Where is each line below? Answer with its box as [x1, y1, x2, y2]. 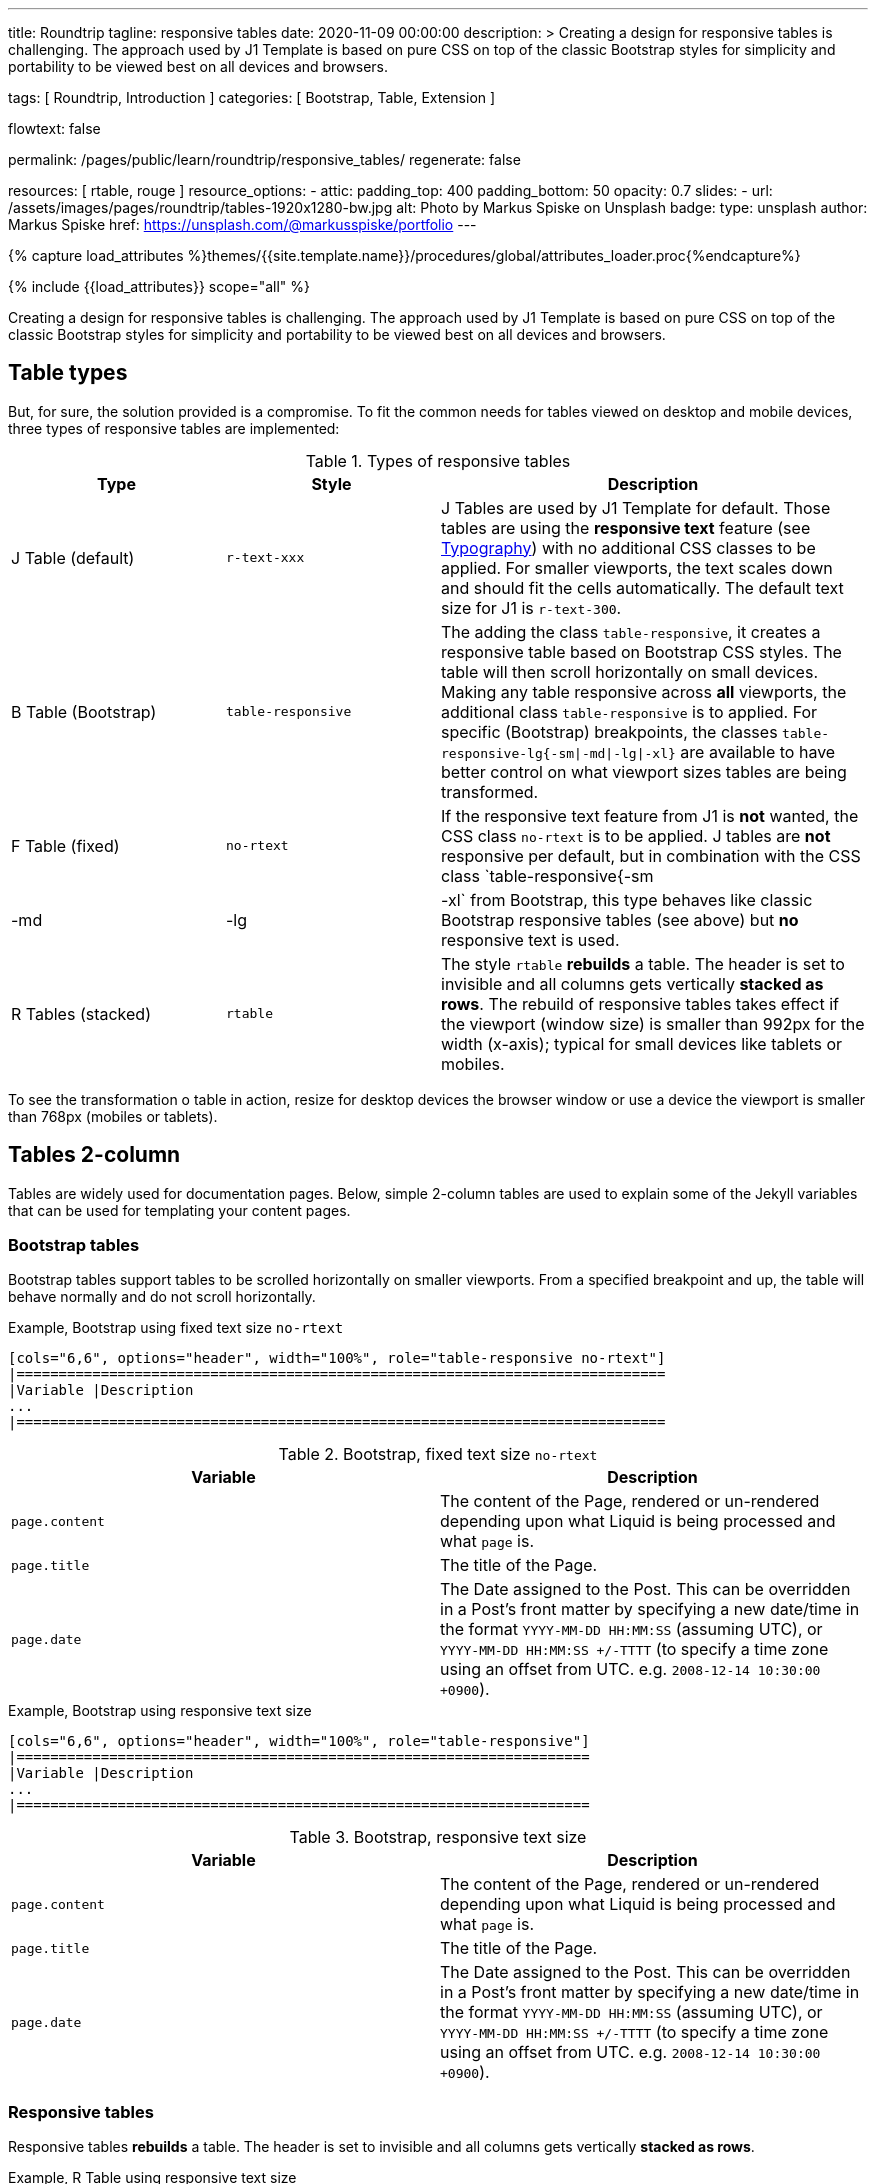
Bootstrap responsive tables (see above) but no [441, 909, 799, 930]
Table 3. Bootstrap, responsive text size [289, 1827, 587, 1848]
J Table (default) [11, 547, 135, 568]
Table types [8, 360, 128, 386]
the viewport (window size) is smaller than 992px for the [441, 1013, 865, 1034]
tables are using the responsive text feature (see [441, 517, 811, 538]
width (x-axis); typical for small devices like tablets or [441, 1033, 843, 1054]
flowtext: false [8, 120, 101, 137]
